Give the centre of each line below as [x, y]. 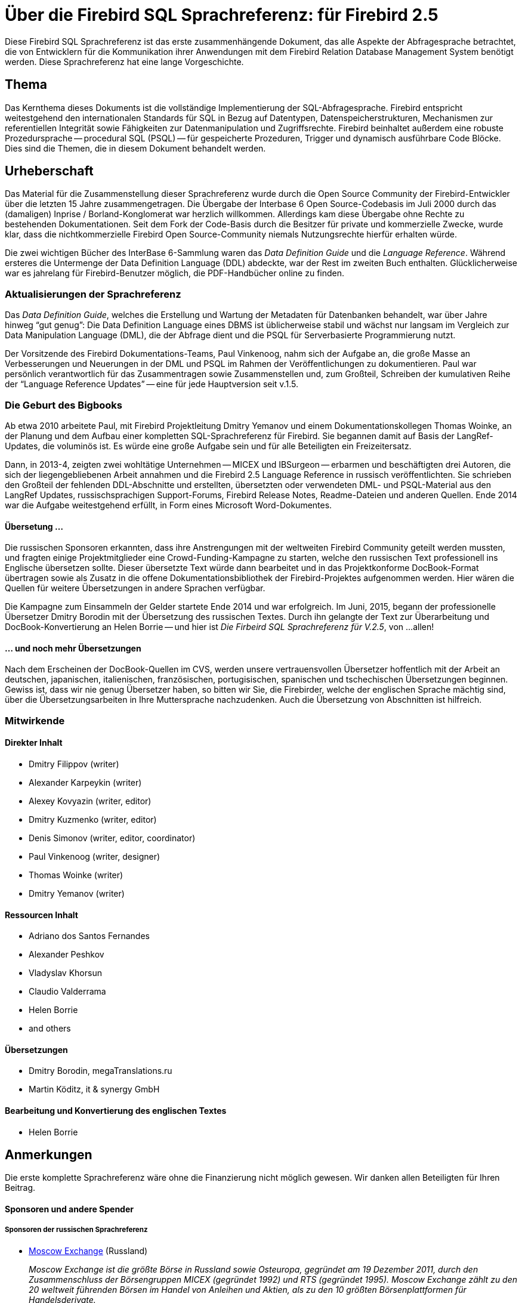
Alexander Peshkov [67, 955]
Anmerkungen [49, 1155]
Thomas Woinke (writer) [76, 875]
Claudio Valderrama [67, 992]
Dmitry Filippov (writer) [74, 764]
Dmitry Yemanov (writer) [77, 893]
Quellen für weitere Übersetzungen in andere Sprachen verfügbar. [135, 588]
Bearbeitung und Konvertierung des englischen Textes [116, 1111]
